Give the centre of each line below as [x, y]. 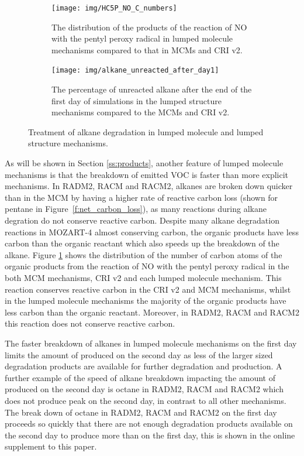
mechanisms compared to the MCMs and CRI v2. [141, 112]
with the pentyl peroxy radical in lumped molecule [142, 38]
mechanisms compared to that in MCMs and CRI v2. [147, 49]
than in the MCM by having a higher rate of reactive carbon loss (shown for [141, 197]
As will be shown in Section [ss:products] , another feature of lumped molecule [144, 163]
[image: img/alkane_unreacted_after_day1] [135, 71]
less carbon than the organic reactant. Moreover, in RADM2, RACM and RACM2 [152, 312]
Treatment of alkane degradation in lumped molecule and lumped [146, 131]
